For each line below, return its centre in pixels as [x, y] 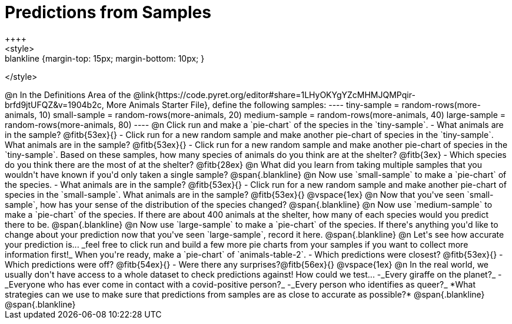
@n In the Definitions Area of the [68, 95]
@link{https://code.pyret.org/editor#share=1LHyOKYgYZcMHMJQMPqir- [274, 95]
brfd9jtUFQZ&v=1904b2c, [54, 104]
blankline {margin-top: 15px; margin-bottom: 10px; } [105, 58]
